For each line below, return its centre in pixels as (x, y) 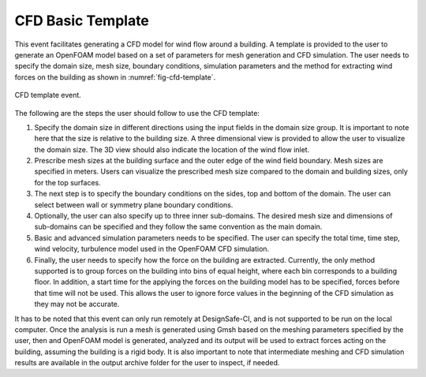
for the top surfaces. (68, 182)
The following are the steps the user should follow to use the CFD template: (137, 113)
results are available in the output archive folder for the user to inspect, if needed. (147, 363)
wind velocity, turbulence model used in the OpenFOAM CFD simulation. (152, 249)
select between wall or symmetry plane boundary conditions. (134, 204)
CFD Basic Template (82, 21)
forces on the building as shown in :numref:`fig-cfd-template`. (115, 77)
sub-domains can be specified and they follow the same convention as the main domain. (178, 227)
